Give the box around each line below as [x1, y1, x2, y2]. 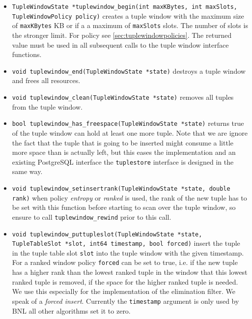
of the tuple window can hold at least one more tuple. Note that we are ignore [12, 127, 248, 138]
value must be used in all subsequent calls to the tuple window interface [12, 39, 229, 50]
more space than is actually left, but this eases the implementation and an [12, 147, 236, 157]
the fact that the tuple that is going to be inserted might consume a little [12, 137, 233, 147]
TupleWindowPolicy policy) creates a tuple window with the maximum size [12, 10, 244, 21]
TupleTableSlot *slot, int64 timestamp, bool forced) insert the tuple [12, 238, 240, 248]
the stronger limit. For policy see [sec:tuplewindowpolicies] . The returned [12, 29, 232, 40]
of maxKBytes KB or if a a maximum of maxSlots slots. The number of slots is [12, 20, 248, 30]
